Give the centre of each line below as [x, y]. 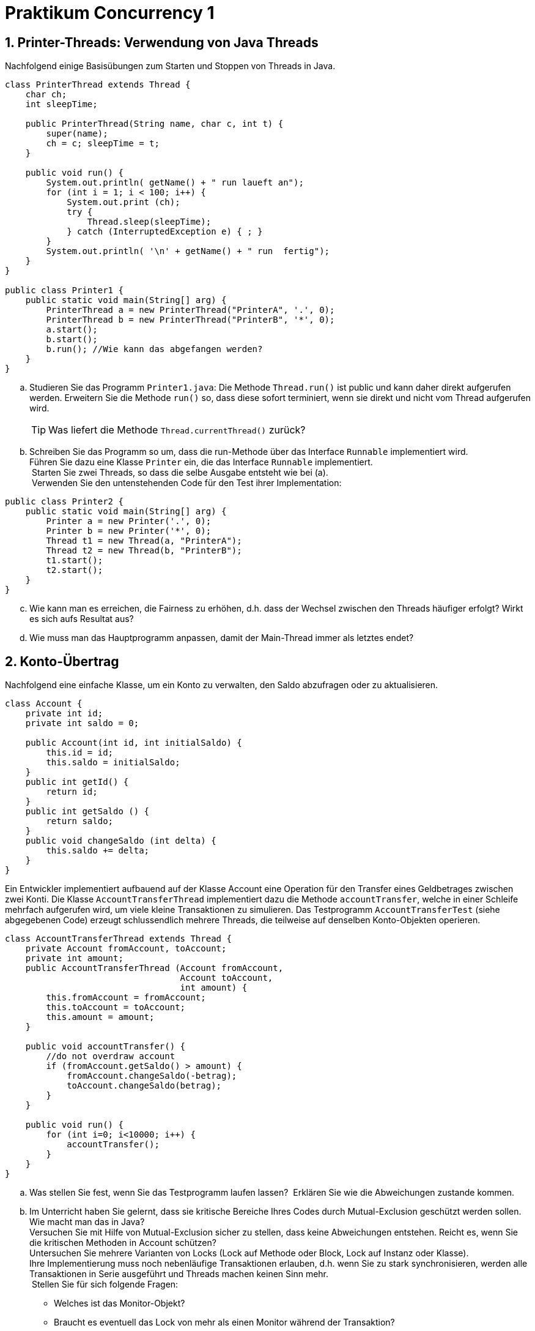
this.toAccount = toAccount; [116, 1007]
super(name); [77, 134]
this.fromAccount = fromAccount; [126, 998]
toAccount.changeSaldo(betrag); [144, 1086]
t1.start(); [75, 561]
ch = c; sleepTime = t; [103, 144]
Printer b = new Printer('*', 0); [129, 531]
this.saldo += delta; [98, 851]
